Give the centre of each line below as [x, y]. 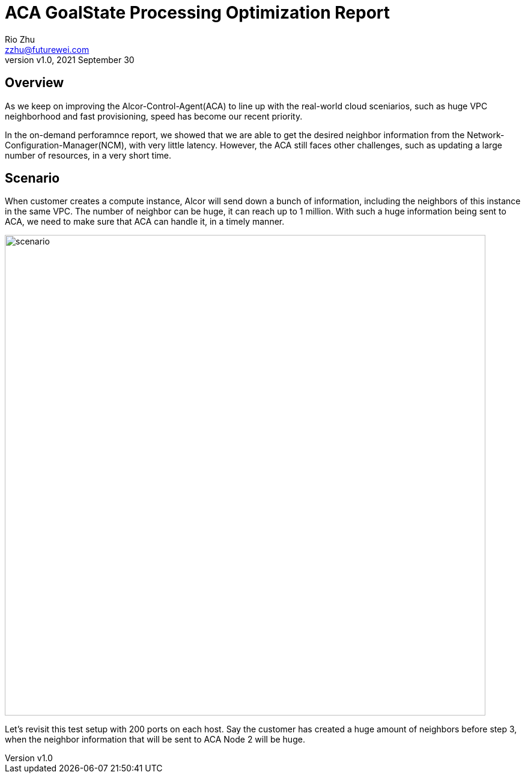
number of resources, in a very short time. [88, 155]
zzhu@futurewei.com [47, 49]
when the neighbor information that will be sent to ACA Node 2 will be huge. [155, 740]
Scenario [32, 178]
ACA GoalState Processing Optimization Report [198, 13]
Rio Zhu [20, 39]
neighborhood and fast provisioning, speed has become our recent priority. [154, 116]
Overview [35, 83]
